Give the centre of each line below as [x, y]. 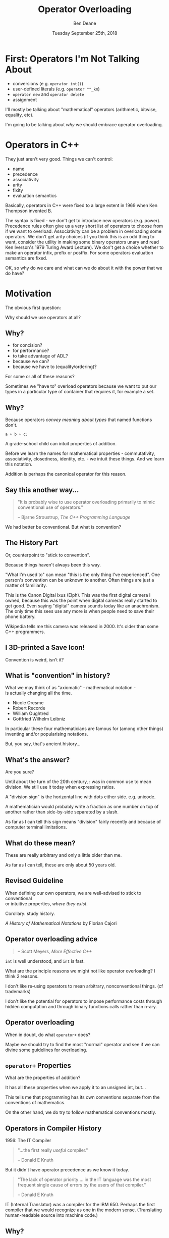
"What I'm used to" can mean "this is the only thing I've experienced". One [83, 575]
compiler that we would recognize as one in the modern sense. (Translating [84, 1210]
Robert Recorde [29, 708]
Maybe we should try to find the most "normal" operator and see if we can [82, 1044]
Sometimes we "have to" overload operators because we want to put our [81, 386]
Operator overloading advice [51, 939]
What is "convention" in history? [58, 676]
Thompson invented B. [29, 211]
